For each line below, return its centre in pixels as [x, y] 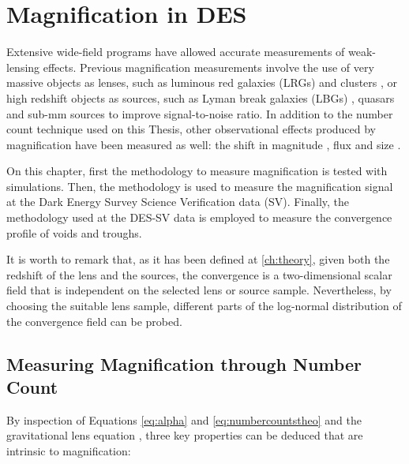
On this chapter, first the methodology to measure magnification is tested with [197, 171]
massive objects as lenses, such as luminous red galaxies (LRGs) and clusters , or [202, 82]
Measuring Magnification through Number [184, 363]
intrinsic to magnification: [69, 451]
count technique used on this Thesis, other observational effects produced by [191, 129]
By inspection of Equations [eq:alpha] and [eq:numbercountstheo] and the [184, 419]
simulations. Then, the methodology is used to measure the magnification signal [200, 186]
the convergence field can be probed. [94, 321]
